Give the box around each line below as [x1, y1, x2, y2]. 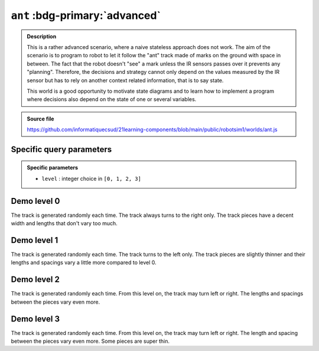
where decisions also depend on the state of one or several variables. [27, 96, 197, 103]
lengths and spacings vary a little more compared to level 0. [11, 259, 157, 266]
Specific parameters [27, 164, 79, 171]
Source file [27, 115, 54, 122]
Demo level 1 [11, 235, 58, 245]
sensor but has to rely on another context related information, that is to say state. [27, 77, 224, 84]
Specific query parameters [11, 144, 112, 154]
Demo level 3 [11, 314, 60, 324]
